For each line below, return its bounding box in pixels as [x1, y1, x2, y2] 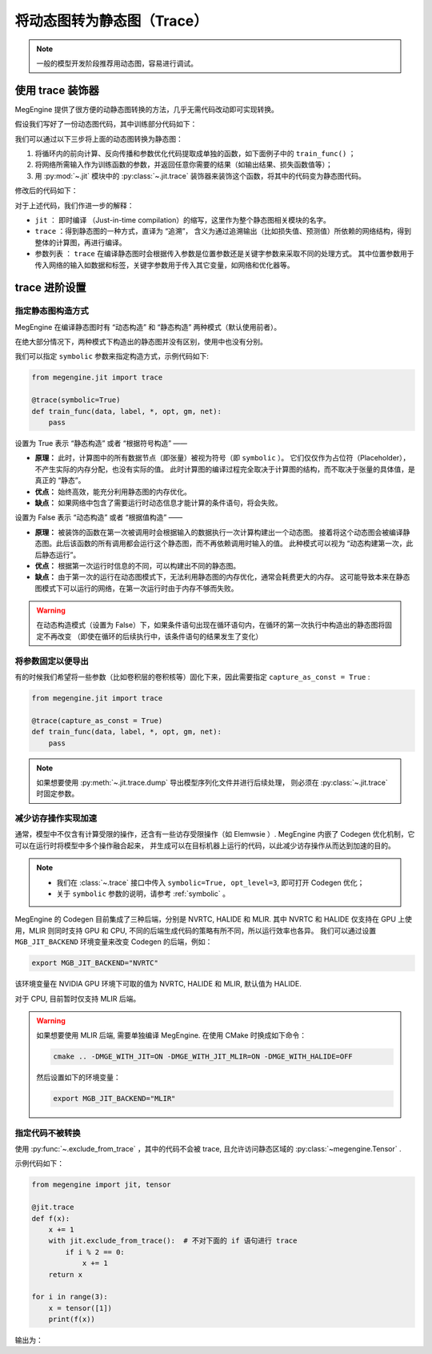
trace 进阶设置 [14, 281, 86, 295]
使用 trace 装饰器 [14, 83, 99, 97]
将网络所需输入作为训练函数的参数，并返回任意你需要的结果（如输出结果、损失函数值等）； [34, 160, 333, 170]
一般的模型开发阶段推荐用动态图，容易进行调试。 [36, 58, 198, 68]
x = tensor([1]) [48, 1304, 112, 1312]
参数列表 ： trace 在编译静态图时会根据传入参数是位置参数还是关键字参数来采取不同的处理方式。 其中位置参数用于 [34, 249, 414, 259]
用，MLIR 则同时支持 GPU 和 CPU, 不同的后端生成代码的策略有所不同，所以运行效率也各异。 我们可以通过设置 [14, 926, 376, 935]
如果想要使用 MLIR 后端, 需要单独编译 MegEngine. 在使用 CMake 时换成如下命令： [36, 1031, 307, 1040]
